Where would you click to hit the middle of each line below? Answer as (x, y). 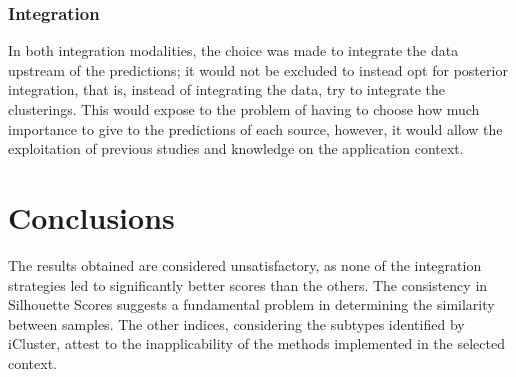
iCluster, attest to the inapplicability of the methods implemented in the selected (256, 343)
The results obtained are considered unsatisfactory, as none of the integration (245, 264)
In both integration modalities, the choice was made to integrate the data (233, 50)
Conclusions (91, 216)
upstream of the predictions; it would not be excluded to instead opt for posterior (258, 69)
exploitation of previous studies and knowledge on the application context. (236, 148)
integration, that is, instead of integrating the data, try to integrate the (227, 89)
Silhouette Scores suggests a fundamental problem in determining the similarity (251, 304)
